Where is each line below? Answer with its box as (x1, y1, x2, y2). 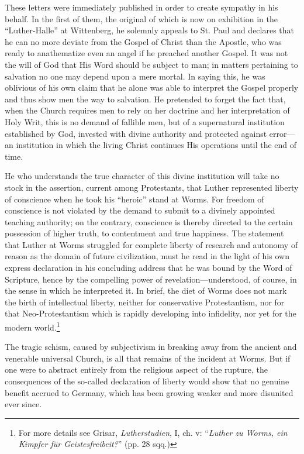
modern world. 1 (5, 319, 60, 333)
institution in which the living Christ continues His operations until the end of (16, 139, 297, 151)
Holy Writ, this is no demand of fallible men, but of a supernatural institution (5, 115, 285, 128)
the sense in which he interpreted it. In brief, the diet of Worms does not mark (5, 284, 287, 297)
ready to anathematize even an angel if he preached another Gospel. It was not (5, 47, 288, 59)
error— (269, 127, 295, 139)
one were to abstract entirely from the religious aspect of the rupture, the (5, 363, 268, 376)
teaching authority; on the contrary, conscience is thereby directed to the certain (5, 215, 293, 228)
